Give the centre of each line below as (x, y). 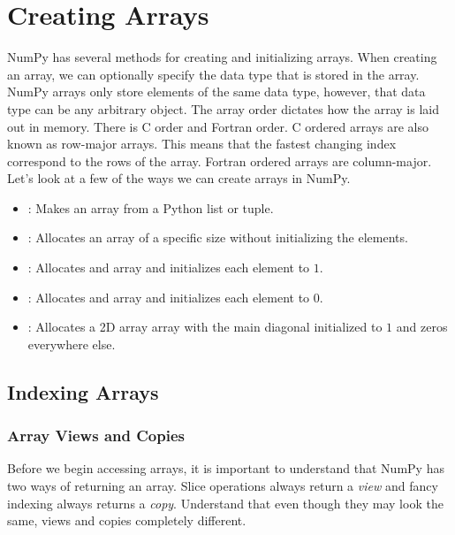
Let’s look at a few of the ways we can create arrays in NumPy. (179, 178)
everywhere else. (72, 344)
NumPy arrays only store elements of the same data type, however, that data (216, 92)
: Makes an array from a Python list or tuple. (151, 207)
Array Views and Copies (96, 436)
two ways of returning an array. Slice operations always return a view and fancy (223, 486)
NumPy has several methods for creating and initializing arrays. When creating (222, 57)
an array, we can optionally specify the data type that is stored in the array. (213, 74)
